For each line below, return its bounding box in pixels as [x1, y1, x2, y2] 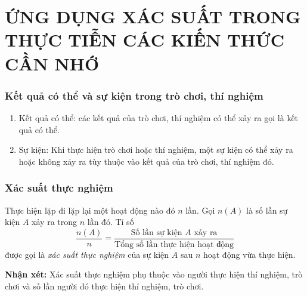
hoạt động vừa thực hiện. [203, 248, 296, 260]
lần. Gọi [185, 203, 215, 216]
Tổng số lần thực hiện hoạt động [114, 240, 234, 249]
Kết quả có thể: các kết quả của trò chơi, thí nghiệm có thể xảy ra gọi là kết [18, 111, 299, 124]
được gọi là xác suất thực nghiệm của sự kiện [5, 248, 169, 260]
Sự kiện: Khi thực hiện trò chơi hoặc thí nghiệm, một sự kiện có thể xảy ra [18, 143, 293, 156]
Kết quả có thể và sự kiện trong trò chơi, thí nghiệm [5, 88, 263, 103]
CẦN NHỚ [5, 51, 100, 75]
